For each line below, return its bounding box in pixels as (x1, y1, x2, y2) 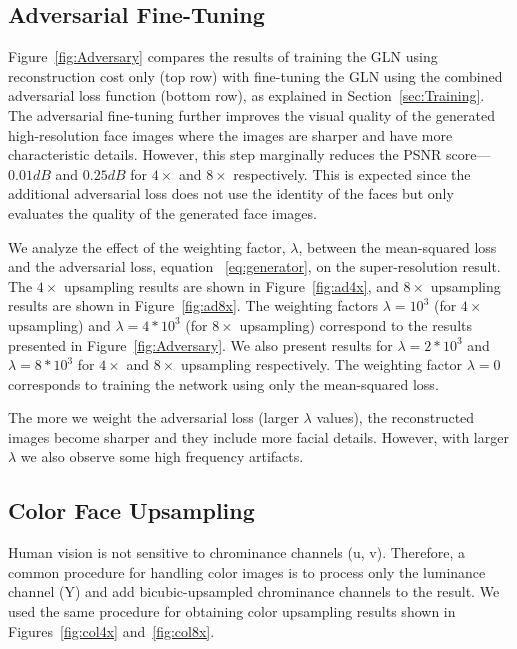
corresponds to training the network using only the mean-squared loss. (8, 373, 439, 394)
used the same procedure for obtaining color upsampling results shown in (8, 601, 456, 622)
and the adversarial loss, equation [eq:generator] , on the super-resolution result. (8, 256, 501, 277)
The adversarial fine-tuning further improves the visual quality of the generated (8, 104, 496, 125)
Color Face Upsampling (8, 495, 255, 526)
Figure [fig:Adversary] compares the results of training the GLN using (8, 46, 438, 67)
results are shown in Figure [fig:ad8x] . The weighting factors (8, 295, 379, 316)
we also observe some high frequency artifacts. (20, 446, 304, 467)
